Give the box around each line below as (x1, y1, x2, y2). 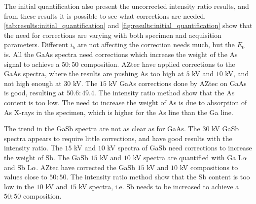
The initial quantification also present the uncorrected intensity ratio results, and (4, 1, 249, 11)
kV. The (73, 78, 98, 88)
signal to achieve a (4, 58, 60, 69)
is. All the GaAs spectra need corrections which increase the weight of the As (4, 49, 238, 59)
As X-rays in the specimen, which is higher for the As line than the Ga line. (4, 107, 233, 117)
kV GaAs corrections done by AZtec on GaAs (109, 78, 247, 88)
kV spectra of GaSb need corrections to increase (107, 143, 252, 153)
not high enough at (4, 78, 62, 88)
